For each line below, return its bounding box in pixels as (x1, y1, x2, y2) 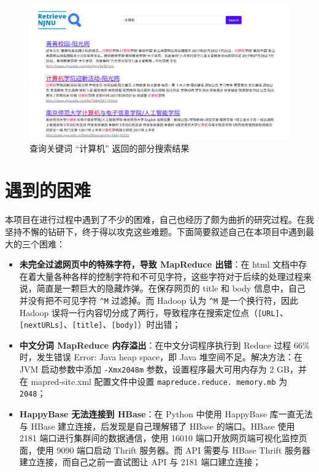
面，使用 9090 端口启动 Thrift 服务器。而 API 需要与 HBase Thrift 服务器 (19, 443, 310, 456)
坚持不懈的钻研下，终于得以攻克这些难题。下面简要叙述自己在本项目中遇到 (5, 225, 306, 238)
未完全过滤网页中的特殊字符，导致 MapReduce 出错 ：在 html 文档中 (19, 258, 299, 271)
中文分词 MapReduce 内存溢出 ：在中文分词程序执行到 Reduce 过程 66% (19, 338, 310, 351)
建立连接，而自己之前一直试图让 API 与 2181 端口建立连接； (19, 455, 261, 468)
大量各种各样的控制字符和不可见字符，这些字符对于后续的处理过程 (36, 269, 303, 282)
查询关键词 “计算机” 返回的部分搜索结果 (29, 141, 190, 154)
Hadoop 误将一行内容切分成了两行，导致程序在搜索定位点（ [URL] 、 (19, 306, 288, 319)
